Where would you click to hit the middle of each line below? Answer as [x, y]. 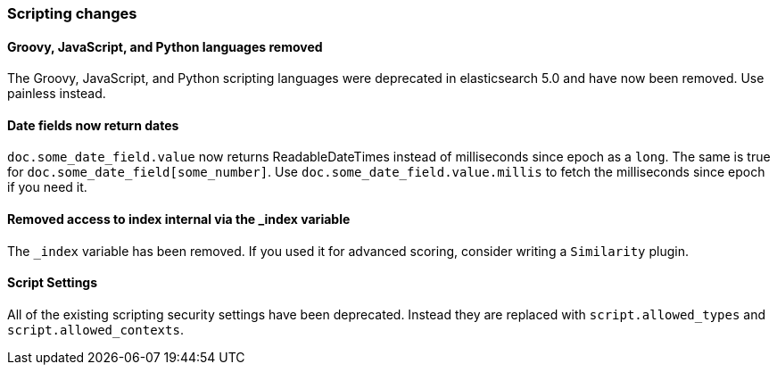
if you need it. [47, 187]
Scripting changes [72, 13]
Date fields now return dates [93, 125]
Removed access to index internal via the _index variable [179, 219]
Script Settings [53, 283]
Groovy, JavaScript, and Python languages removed [165, 46]
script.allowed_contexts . [95, 329]
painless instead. [57, 94]
